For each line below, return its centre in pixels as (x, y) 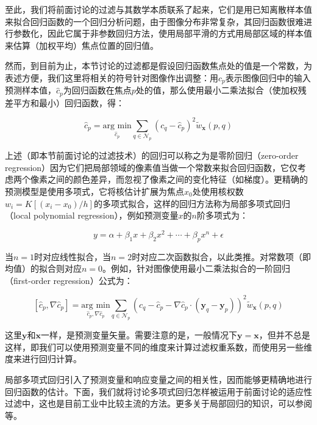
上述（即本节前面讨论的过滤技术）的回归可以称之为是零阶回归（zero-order (152, 155)
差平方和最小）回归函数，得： (65, 102)
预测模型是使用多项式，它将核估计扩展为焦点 (94, 191)
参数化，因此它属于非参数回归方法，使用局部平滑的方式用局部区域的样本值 (162, 33)
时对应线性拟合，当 (73, 256)
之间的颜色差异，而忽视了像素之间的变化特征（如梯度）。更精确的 (177, 179)
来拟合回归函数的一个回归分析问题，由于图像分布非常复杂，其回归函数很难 (154, 21)
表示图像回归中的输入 (268, 77)
